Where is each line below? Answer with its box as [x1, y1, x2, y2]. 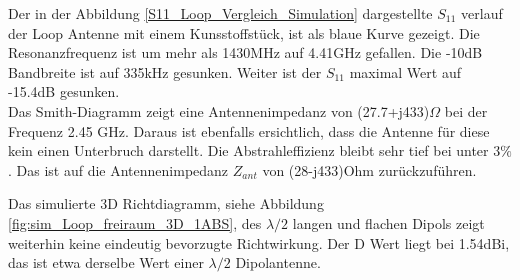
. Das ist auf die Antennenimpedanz [8, 159, 229, 180]
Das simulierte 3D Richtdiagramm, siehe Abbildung [8, 193, 324, 214]
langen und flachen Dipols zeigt [292, 212, 485, 233]
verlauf [461, 3, 503, 23]
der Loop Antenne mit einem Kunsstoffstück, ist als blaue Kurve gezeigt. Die [8, 22, 480, 43]
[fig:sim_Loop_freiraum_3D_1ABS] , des [8, 212, 262, 233]
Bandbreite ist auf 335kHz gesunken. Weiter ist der [8, 61, 322, 82]
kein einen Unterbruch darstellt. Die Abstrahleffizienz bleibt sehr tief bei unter [8, 140, 489, 161]
